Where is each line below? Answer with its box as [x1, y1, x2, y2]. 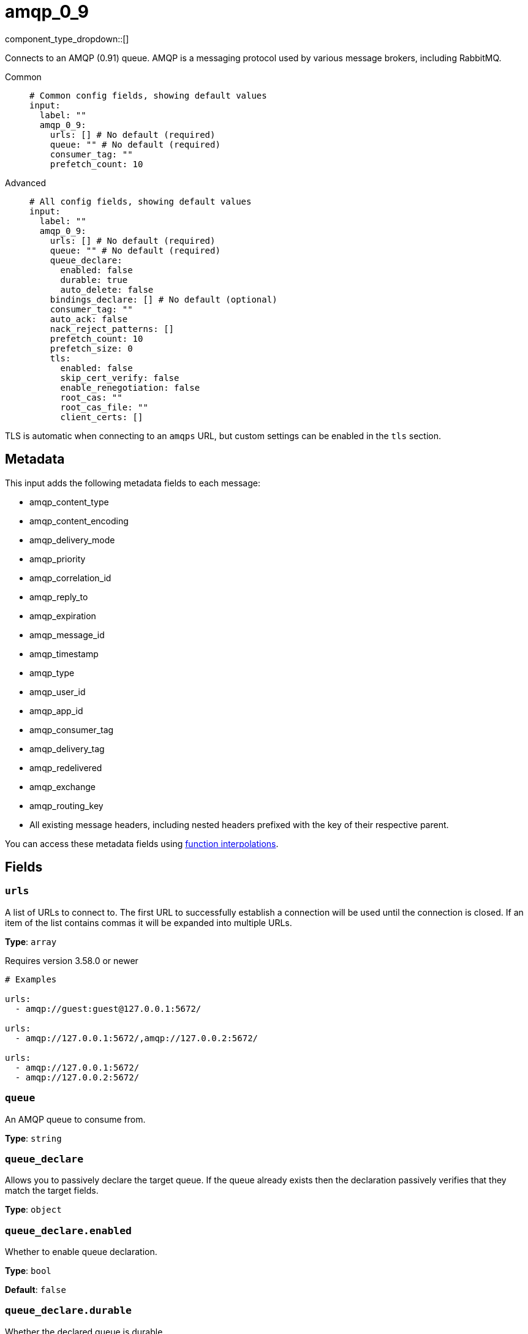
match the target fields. [5, 1185, 99, 1196]
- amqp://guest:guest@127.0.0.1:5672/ [15, 1003, 202, 1014]
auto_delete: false [60, 284, 154, 295]
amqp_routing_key [29, 800, 104, 811]
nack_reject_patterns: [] [50, 323, 175, 334]
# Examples [5, 974, 57, 984]
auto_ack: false [50, 314, 128, 324]
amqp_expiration [29, 610, 96, 621]
